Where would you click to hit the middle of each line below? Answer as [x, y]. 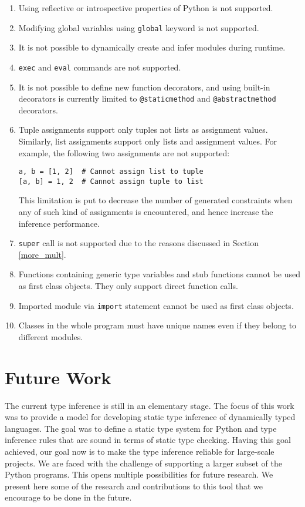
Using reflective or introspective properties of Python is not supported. [146, 8]
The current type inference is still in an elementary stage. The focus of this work [150, 405]
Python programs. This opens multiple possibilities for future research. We [139, 474]
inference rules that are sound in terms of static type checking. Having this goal [148, 440]
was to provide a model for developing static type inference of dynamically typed [150, 417]
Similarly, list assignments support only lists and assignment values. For [148, 141]
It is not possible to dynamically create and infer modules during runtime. [152, 47]
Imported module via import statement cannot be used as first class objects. [156, 305]
